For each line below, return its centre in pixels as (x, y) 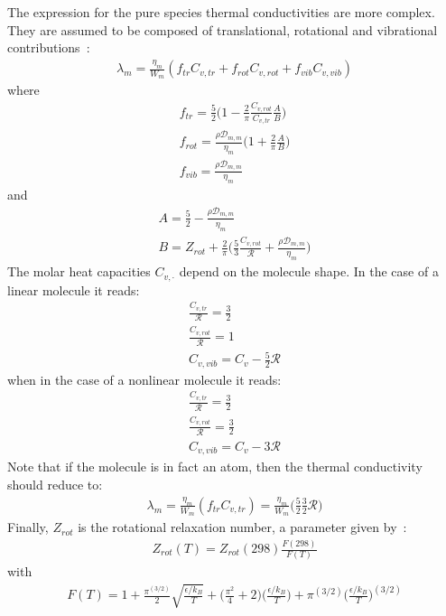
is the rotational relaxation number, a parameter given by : (242, 527)
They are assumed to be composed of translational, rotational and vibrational (223, 29)
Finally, (28, 527)
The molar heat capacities (79, 271)
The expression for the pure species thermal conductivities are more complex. (221, 12)
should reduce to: (55, 484)
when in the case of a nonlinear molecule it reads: (144, 379)
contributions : (49, 47)
